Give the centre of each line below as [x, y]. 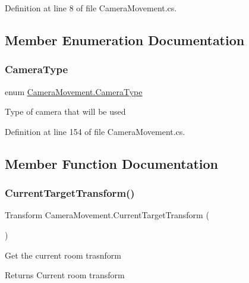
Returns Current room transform [65, 275]
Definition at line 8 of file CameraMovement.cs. [91, 8]
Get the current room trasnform [63, 255]
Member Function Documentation [112, 163]
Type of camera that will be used [65, 111]
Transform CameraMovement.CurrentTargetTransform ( [107, 215]
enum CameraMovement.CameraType [74, 91]
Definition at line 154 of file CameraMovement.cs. [95, 131]
